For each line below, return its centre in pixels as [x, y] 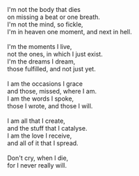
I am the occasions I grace [45, 84]
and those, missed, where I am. [52, 91]
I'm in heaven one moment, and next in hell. [69, 32]
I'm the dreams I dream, [41, 61]
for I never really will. [37, 165]
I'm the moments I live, [40, 46]
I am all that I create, [36, 121]
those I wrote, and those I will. [50, 106]
